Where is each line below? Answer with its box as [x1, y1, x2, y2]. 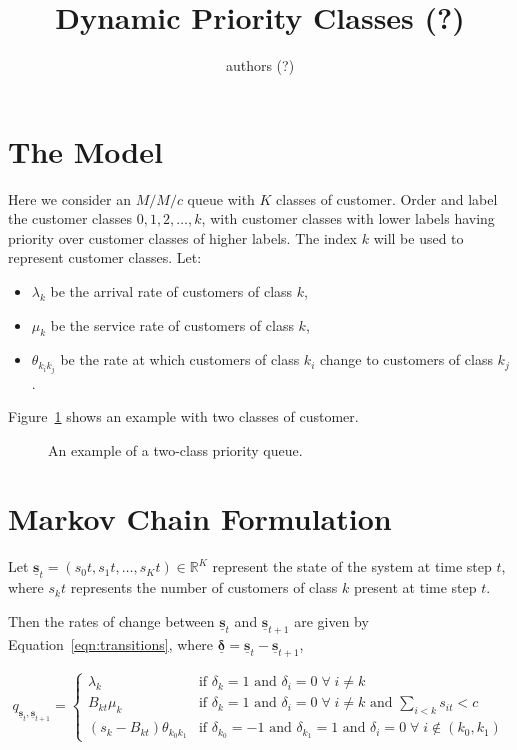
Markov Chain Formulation [8, 498, 392, 539]
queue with [187, 188, 255, 209]
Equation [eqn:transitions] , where [8, 634, 214, 655]
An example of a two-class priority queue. [48, 439, 303, 460]
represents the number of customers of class [70, 577, 338, 598]
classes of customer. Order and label [276, 188, 498, 209]
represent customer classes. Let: [8, 247, 202, 268]
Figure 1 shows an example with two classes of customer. [8, 406, 359, 427]
